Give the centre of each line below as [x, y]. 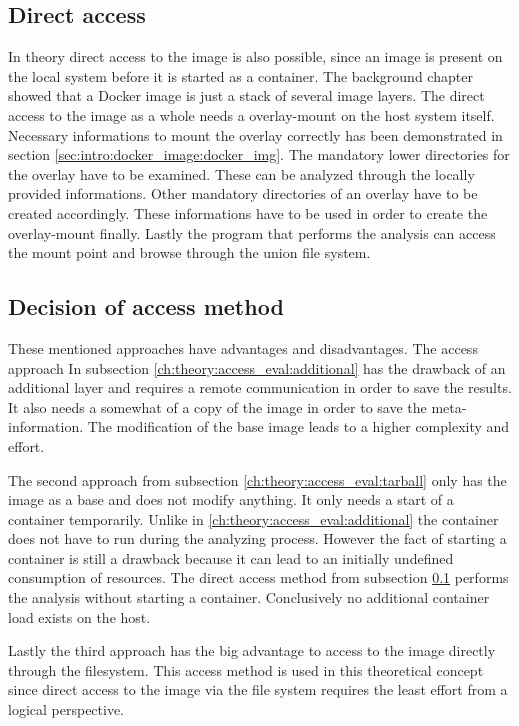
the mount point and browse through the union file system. [189, 252]
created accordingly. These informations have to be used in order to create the [248, 212]
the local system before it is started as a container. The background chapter [240, 75]
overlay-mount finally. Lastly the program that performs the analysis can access [252, 232]
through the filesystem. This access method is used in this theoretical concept [246, 669]
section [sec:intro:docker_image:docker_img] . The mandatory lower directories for [259, 154]
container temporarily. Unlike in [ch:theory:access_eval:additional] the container [253, 518]
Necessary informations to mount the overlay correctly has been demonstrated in [255, 134]
